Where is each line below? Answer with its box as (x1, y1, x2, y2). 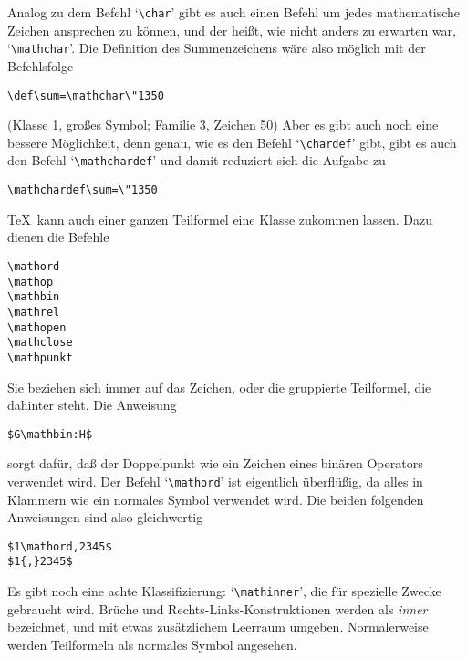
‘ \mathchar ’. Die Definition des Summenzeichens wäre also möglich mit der (7, 38, 426, 58)
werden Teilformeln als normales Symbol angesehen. (7, 634, 297, 654)
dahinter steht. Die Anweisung (7, 395, 177, 414)
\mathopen (7, 320, 67, 334)
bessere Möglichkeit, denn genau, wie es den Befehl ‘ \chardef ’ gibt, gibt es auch (7, 132, 457, 152)
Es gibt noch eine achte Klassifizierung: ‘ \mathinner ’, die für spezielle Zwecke (7, 581, 441, 601)
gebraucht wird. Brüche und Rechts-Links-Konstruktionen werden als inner (7, 599, 428, 618)
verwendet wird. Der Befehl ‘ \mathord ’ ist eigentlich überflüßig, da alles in (7, 471, 423, 490)
